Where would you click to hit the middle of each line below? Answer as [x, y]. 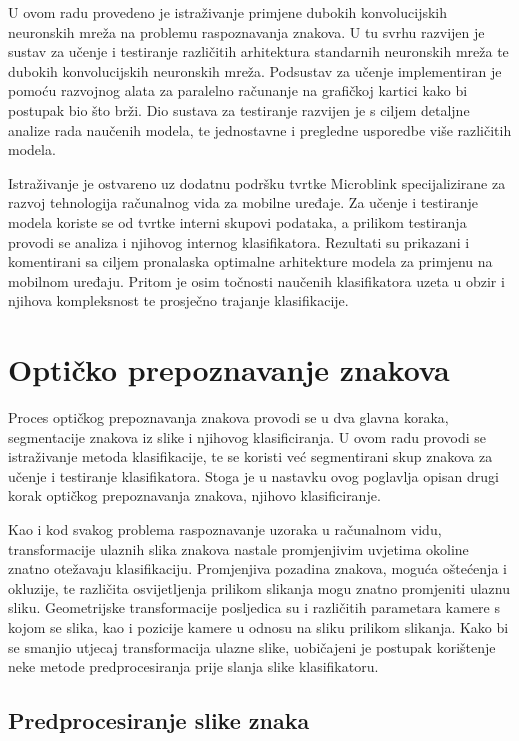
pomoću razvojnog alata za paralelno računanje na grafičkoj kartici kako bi [238, 90]
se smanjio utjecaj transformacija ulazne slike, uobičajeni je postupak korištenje [252, 646]
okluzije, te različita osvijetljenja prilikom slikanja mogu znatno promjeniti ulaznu [259, 587]
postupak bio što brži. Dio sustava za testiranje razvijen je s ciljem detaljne [239, 109]
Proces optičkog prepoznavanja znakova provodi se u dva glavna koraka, [228, 417]
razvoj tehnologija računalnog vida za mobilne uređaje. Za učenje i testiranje [243, 202]
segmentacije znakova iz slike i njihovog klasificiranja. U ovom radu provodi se [247, 436]
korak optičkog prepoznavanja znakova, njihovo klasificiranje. [194, 495]
